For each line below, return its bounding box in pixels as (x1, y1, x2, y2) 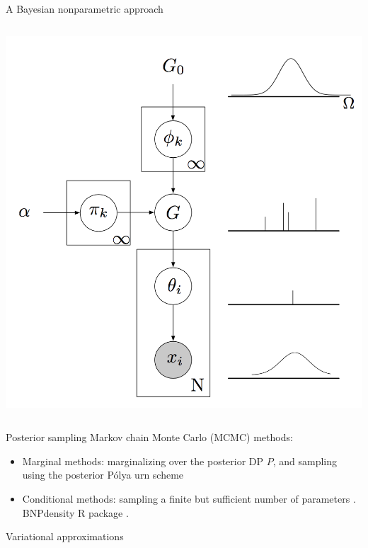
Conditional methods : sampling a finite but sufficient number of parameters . (22, 491, 356, 506)
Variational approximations (6, 529, 124, 544)
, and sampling (272, 453, 338, 468)
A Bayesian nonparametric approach (6, 1, 163, 16)
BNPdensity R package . (22, 505, 129, 520)
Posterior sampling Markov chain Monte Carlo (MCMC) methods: (6, 430, 293, 445)
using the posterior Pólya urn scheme (22, 467, 184, 482)
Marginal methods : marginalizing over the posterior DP (22, 453, 264, 468)
